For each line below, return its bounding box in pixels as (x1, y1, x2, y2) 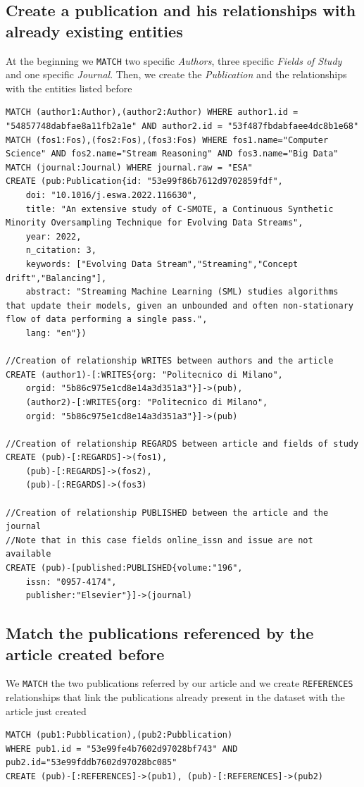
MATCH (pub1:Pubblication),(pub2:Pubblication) (6, 730, 233, 740)
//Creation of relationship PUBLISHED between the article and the (6, 507, 329, 518)
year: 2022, (25, 231, 82, 242)
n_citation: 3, (25, 245, 96, 256)
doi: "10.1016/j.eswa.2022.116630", (25, 190, 198, 200)
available (6, 549, 51, 559)
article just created (6, 703, 87, 718)
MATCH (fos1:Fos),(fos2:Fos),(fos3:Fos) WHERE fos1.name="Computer (6, 135, 329, 145)
